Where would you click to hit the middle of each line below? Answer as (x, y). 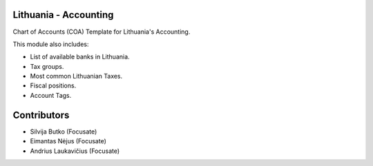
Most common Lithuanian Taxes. (76, 76)
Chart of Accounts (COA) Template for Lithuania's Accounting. (102, 32)
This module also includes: (51, 44)
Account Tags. (51, 95)
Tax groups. (47, 66)
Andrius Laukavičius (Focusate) (75, 151)
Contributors (41, 115)
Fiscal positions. (53, 85)
